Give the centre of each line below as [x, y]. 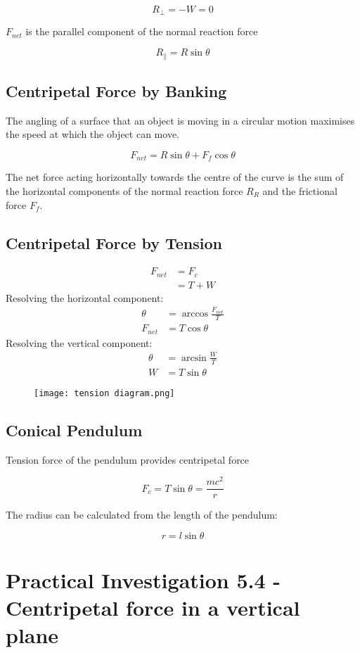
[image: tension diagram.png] [104, 393]
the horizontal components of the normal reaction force [124, 190]
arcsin [194, 358]
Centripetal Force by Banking [116, 90]
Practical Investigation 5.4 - [143, 580]
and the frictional [300, 190]
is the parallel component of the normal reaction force [142, 31]
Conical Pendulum [74, 430]
